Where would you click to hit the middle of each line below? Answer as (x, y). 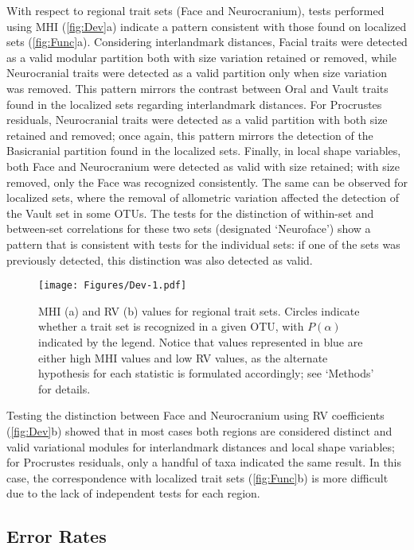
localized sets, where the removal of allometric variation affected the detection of (203, 198)
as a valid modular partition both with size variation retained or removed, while (202, 57)
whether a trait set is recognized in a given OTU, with (171, 326)
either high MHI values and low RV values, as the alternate (183, 357)
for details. (64, 388)
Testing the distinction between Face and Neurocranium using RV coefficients (195, 415)
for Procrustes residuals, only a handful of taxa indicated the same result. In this (204, 462)
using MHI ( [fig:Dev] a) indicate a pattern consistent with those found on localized (207, 26)
